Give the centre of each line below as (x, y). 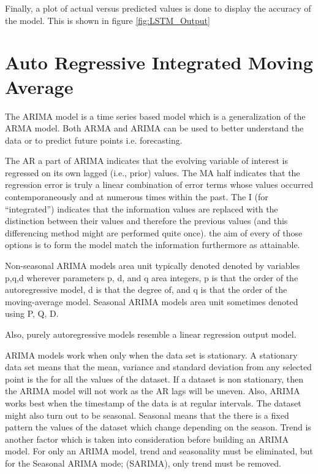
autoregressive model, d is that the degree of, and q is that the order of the (146, 289)
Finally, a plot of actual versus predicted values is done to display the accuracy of (158, 8)
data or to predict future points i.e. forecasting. (94, 140)
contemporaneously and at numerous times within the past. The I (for (137, 197)
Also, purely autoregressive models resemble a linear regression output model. (151, 334)
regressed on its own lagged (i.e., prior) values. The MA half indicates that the (153, 172)
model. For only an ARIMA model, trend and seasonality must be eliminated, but (159, 451)
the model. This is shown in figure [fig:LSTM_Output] (108, 20)
